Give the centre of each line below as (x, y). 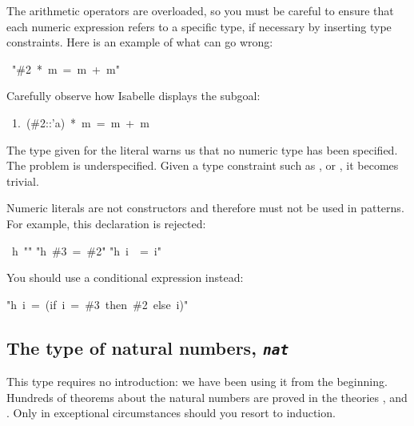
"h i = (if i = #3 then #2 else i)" (98, 304)
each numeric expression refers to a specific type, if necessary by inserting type (199, 26)
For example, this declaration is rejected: (106, 223)
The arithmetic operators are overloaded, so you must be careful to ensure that (200, 10)
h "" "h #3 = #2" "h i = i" (86, 250)
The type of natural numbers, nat (148, 347)
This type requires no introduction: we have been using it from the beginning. (197, 382)
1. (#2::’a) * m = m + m (80, 122)
